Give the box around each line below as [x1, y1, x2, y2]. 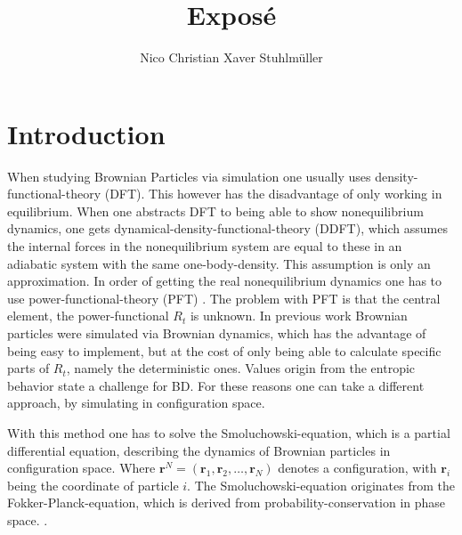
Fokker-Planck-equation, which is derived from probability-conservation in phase [7, 493, 446, 512]
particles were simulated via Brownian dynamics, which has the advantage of [7, 324, 426, 342]
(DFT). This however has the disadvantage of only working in [104, 184, 442, 203]
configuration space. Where [7, 458, 156, 477]
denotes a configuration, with [278, 458, 437, 477]
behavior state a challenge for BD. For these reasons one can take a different [7, 376, 425, 394]
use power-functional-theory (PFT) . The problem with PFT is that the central [7, 288, 441, 307]
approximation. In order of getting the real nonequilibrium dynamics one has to [7, 272, 442, 290]
